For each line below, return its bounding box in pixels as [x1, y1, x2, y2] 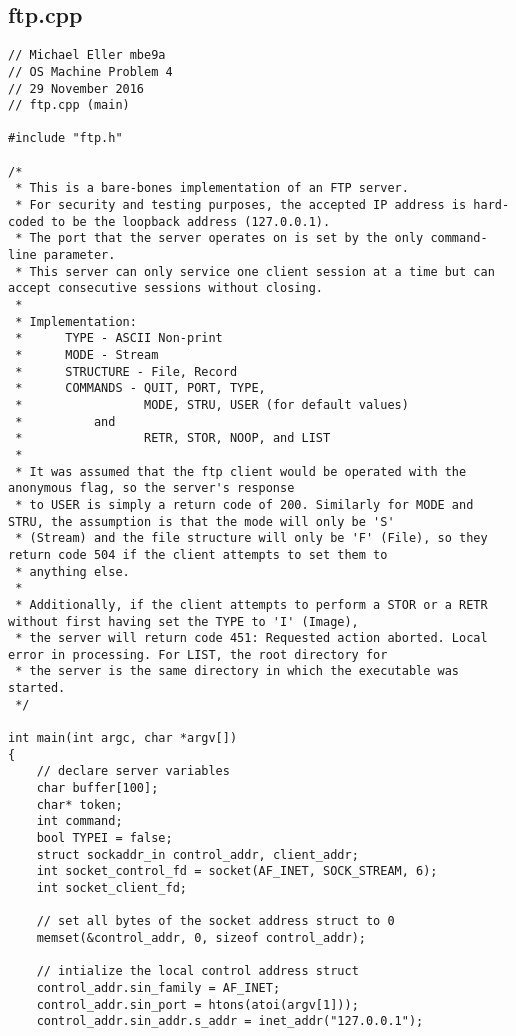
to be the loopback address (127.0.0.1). [50, 214, 331, 229]
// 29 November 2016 [8, 81, 145, 96]
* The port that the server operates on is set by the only [15, 231, 424, 246]
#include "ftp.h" [8, 131, 123, 146]
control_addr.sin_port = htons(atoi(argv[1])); [36, 997, 359, 1012]
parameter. [43, 248, 116, 263]
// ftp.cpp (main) [8, 98, 130, 113]
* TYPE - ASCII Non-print [15, 331, 223, 346]
